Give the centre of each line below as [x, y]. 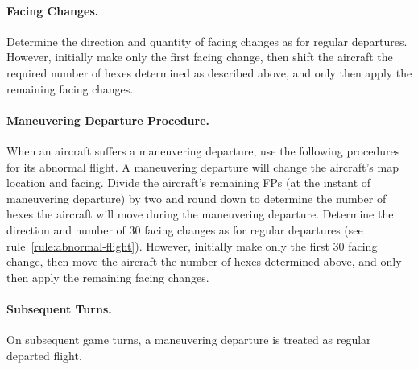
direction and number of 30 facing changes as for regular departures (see [185, 229]
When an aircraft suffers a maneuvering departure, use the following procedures [203, 150]
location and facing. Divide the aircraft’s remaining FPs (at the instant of [189, 182]
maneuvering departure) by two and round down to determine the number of [197, 198]
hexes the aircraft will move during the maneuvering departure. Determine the [200, 214]
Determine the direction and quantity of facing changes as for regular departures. [207, 41]
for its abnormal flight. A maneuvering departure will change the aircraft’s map [203, 166]
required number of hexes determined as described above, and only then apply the [209, 72]
